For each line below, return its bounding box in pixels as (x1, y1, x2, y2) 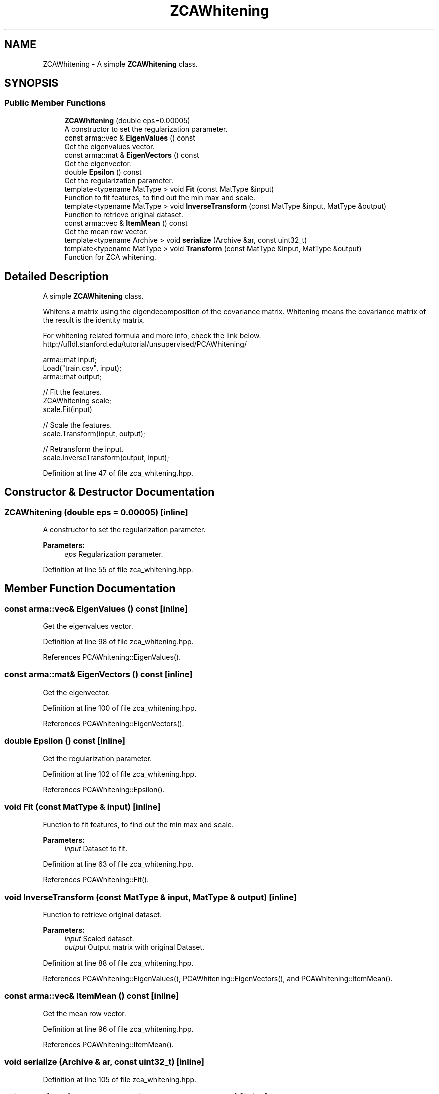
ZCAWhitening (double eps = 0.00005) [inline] (4, 507, 188, 517)
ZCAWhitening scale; (43, 396, 112, 405)
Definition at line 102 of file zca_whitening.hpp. (43, 769, 197, 778)
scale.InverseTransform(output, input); (43, 453, 169, 462)
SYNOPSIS (4, 77, 59, 90)
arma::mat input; (43, 355, 97, 364)
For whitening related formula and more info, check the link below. (43, 331, 261, 340)
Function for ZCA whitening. (64, 252, 156, 261)
